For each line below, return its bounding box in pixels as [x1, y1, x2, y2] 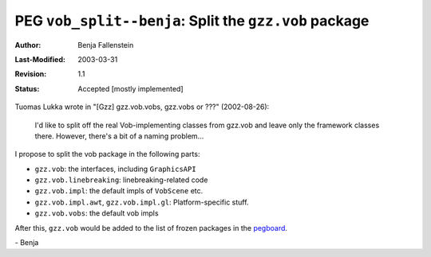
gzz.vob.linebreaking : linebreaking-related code [34, 175, 208, 185]
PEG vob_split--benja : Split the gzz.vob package [14, 12, 370, 29]
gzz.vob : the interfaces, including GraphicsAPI [34, 164, 196, 173]
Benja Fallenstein [77, 40, 134, 49]
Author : [14, 40, 42, 49]
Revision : [14, 69, 47, 79]
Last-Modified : [14, 54, 65, 64]
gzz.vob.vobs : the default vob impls [34, 208, 159, 218]
